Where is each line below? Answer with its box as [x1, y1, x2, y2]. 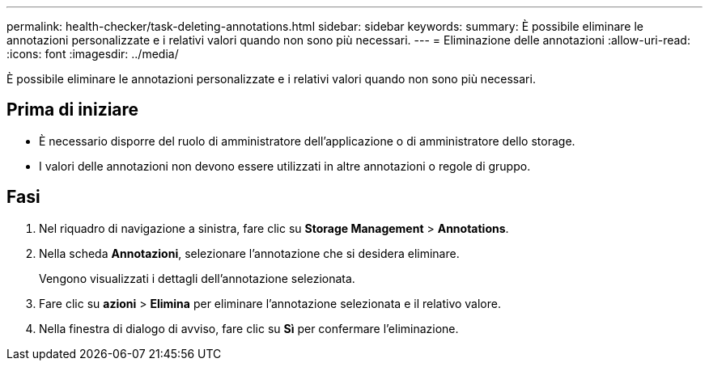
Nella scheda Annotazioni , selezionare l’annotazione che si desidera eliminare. [39, 246, 460, 260]
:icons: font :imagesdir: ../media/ [6, 47, 179, 61]
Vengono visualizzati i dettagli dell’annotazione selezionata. [39, 271, 355, 285]
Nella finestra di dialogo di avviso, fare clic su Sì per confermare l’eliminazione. [39, 321, 459, 335]
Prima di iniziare [6, 99, 139, 120]
